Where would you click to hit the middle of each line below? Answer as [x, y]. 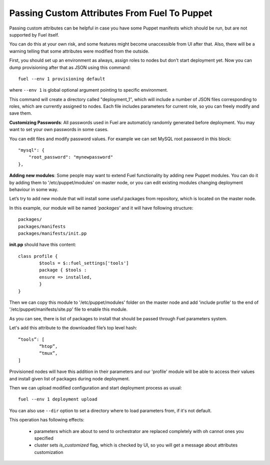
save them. [21, 113]
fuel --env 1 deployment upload [58, 399]
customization [49, 452]
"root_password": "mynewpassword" [71, 157]
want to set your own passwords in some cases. [59, 130]
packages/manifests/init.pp [52, 233]
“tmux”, [48, 353]
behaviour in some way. [34, 189]
